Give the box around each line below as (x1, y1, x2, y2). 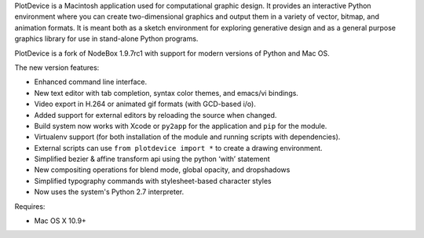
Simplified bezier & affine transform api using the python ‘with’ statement (34, 154, 270, 164)
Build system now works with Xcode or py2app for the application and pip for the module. (34, 121, 327, 130)
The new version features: (14, 63, 100, 72)
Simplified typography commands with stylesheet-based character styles (34, 176, 272, 185)
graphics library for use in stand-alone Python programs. (14, 34, 199, 43)
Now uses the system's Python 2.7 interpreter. (34, 187, 185, 196)
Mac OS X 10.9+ (34, 216, 86, 225)
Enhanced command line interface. (34, 77, 148, 86)
